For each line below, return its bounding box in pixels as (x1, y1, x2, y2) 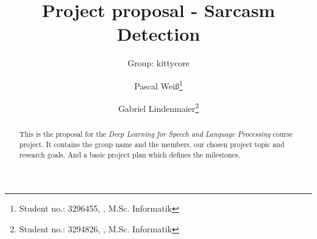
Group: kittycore (127, 57, 190, 69)
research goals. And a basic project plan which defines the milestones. (19, 149, 240, 159)
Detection (116, 21, 201, 46)
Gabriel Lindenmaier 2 (118, 100, 199, 114)
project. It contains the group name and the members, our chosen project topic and (19, 139, 285, 149)
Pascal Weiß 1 (134, 77, 183, 92)
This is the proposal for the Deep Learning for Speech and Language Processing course (19, 129, 293, 139)
